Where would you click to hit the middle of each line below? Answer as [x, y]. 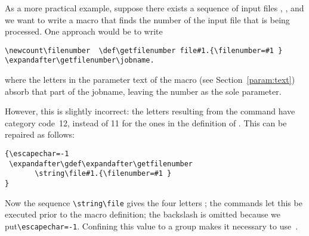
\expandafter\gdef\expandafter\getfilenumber [101, 164]
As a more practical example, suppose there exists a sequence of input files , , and [154, 8]
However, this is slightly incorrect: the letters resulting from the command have [150, 111]
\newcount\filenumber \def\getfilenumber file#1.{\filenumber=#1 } [144, 50]
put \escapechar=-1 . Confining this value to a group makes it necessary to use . [152, 226]
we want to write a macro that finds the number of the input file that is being [147, 19]
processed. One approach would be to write [84, 31]
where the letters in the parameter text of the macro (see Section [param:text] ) [150, 80]
